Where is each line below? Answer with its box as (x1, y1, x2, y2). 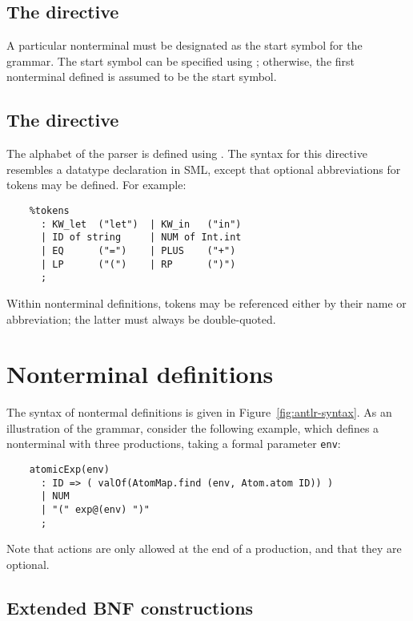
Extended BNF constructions (6, 595, 254, 619)
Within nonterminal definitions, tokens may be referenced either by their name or (6, 294, 407, 311)
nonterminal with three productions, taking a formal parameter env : (6, 435, 341, 452)
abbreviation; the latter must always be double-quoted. (6, 310, 276, 327)
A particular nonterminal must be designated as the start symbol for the (6, 37, 363, 54)
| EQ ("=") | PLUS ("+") (40, 244, 236, 256)
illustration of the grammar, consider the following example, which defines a (6, 419, 379, 436)
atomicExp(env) (29, 464, 110, 476)
